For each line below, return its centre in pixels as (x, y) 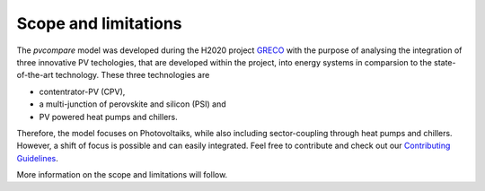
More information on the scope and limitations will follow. (122, 175)
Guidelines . (37, 158)
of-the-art (35, 75)
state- (445, 62)
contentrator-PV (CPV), (82, 91)
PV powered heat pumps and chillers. (109, 117)
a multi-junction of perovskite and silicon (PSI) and (132, 104)
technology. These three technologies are (132, 75)
